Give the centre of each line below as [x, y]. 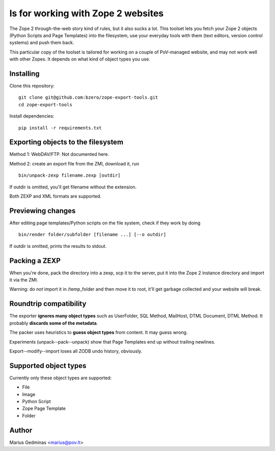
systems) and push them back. [42, 43]
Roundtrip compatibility [48, 304]
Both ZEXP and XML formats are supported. [56, 196]
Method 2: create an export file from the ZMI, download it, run [74, 163]
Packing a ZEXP [35, 260]
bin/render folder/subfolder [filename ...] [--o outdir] [92, 235]
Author [21, 430]
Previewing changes [43, 210]
